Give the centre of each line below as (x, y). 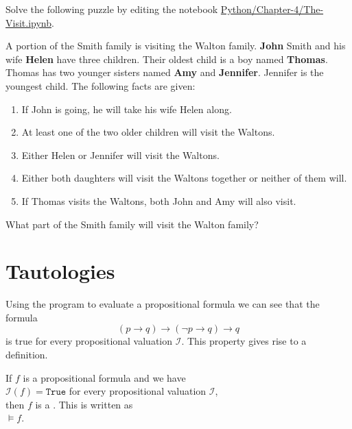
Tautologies (60, 271)
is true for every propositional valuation (89, 341)
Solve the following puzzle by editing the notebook (112, 9)
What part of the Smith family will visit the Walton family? (132, 224)
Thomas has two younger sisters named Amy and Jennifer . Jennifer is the (165, 72)
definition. (27, 355)
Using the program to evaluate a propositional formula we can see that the (163, 304)
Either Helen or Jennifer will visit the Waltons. (120, 155)
